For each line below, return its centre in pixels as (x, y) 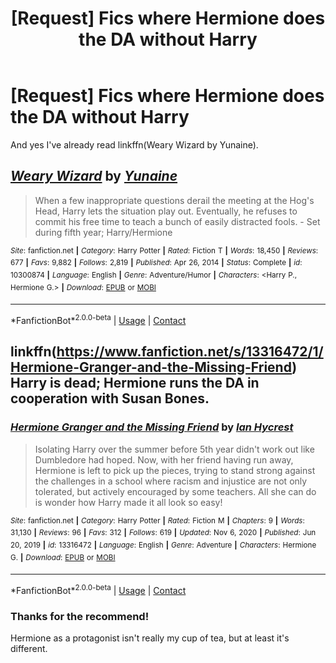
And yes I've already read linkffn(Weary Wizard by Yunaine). (134, 144)
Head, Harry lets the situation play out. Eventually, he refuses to (166, 211)
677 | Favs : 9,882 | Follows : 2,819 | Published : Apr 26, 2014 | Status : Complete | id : (156, 263)
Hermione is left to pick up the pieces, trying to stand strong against (175, 470)
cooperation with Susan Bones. (110, 398)
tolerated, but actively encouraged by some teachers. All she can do (175, 491)
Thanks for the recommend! (80, 616)
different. (29, 649)
